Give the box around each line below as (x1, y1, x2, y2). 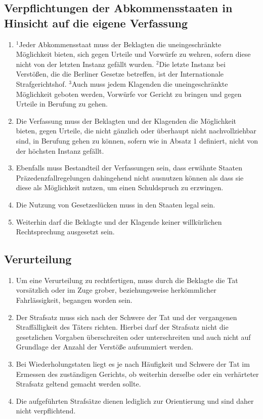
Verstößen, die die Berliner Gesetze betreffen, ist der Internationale (16, 68, 224, 79)
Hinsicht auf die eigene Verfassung (4, 15, 188, 30)
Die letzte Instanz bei (159, 58, 226, 69)
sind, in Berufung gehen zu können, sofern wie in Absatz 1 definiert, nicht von (16, 135, 258, 146)
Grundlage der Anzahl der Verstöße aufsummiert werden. (16, 341, 193, 352)
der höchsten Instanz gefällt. (16, 145, 104, 156)
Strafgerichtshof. (16, 78, 67, 89)
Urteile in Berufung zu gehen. (16, 98, 108, 109)
